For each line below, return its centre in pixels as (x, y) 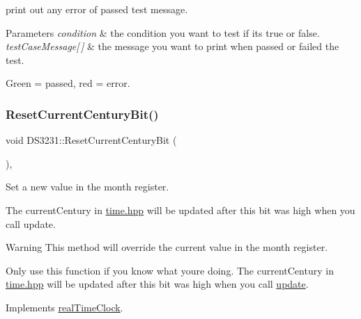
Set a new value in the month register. (87, 187)
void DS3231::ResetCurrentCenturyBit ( (91, 140)
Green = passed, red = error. (68, 83)
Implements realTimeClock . (64, 307)
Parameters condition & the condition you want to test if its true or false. (163, 32)
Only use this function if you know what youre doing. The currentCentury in (170, 270)
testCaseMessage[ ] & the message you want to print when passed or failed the (172, 46)
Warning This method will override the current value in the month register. (167, 247)
